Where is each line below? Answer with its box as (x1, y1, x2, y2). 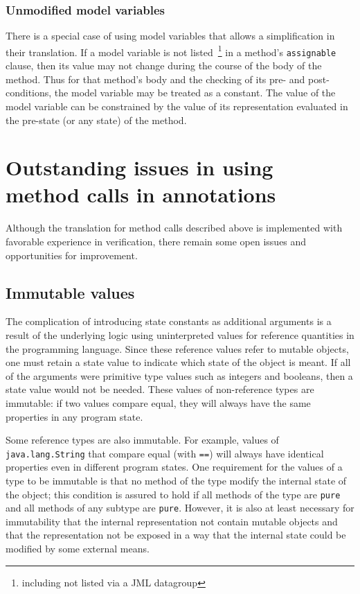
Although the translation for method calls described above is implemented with (6, 220, 343, 235)
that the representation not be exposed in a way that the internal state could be (6, 527, 346, 542)
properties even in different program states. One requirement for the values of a (6, 460, 343, 474)
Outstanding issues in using (6, 153, 273, 182)
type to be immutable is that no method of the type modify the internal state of (6, 473, 347, 487)
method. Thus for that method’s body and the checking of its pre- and (6, 71, 305, 86)
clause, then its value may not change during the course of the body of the (6, 58, 322, 73)
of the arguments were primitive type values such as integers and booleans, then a (6, 368, 353, 383)
